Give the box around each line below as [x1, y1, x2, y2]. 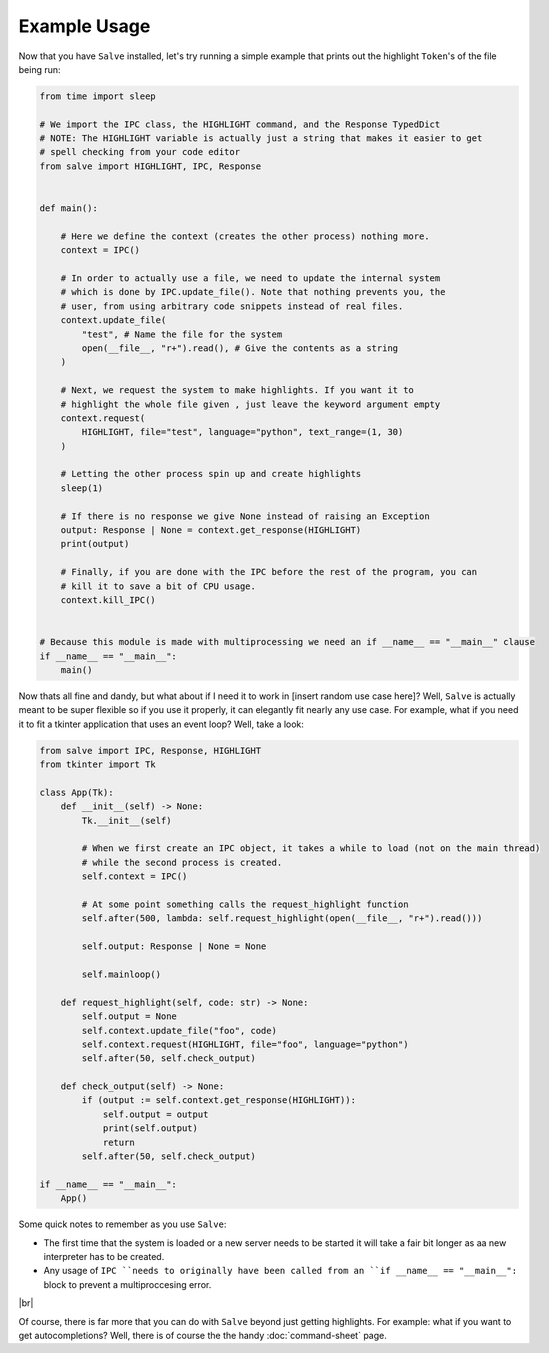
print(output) [60, 538, 130, 550]
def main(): [39, 203, 99, 214]
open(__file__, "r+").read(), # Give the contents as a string [81, 342, 399, 354]
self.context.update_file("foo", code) [81, 1025, 277, 1036]
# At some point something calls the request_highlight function [81, 898, 409, 910]
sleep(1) [60, 482, 104, 494]
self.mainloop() [81, 968, 162, 980]
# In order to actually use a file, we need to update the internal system [60, 273, 441, 284]
